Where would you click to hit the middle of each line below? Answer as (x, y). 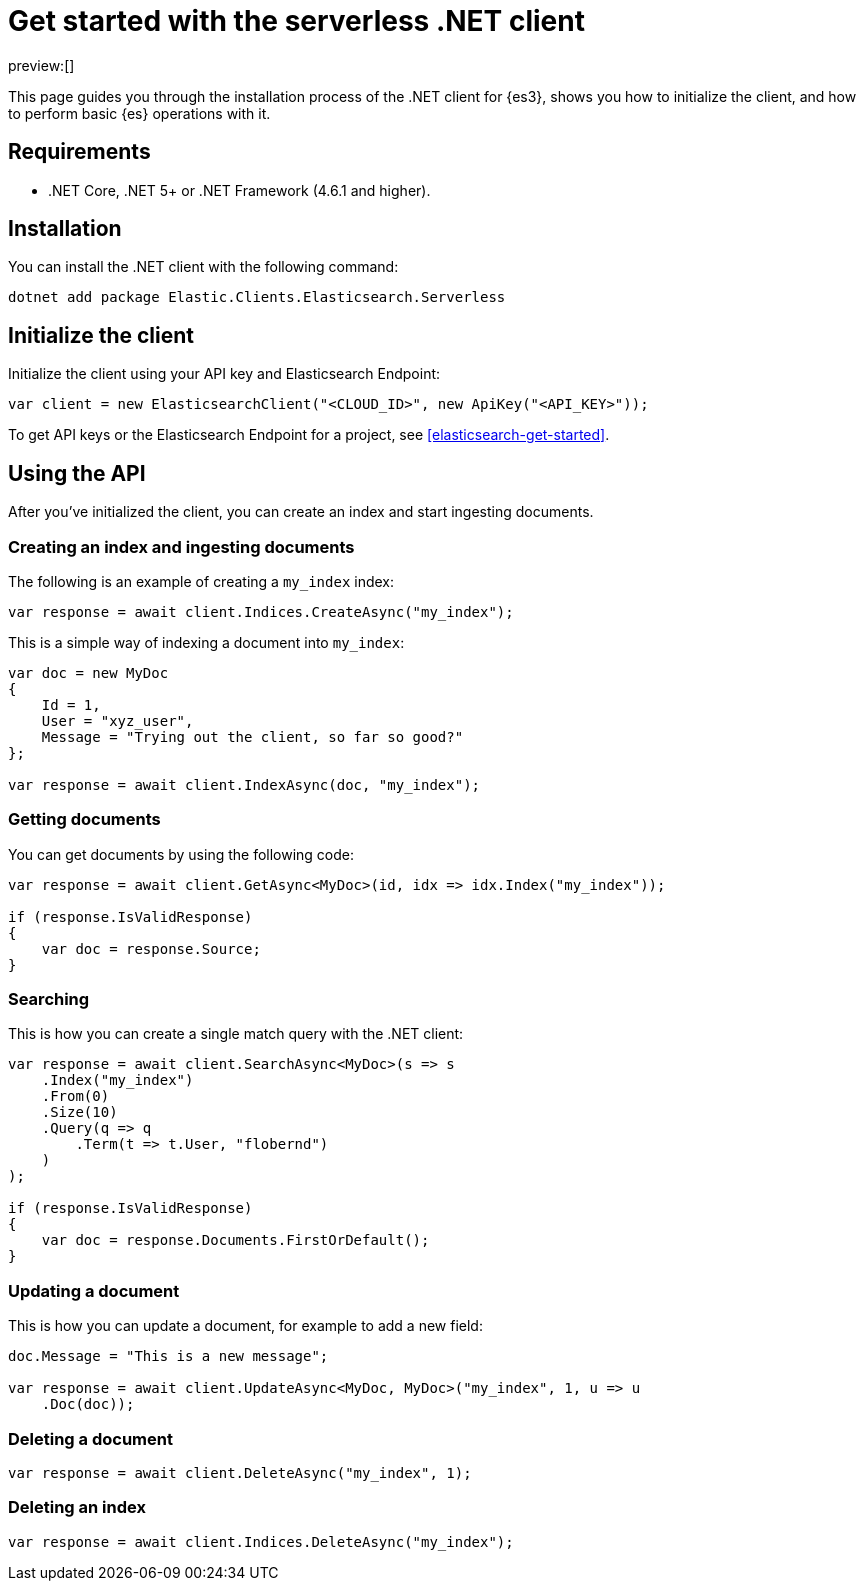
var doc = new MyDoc (88, 672)
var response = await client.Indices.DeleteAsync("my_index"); (261, 1541)
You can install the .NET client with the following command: (203, 267)
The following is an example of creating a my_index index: (201, 581)
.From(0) (75, 1096)
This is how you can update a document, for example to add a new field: (245, 1326)
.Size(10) (79, 1112)
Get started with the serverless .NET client (296, 21)
